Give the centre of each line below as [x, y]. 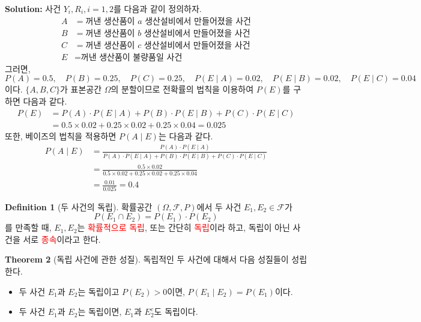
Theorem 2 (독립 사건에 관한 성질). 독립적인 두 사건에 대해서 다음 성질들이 [147, 259]
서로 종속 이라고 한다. [62, 239]
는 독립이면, [100, 311]
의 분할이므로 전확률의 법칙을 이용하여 [182, 89]
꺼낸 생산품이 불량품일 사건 [132, 57]
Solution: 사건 [33, 8]
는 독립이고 [98, 291]
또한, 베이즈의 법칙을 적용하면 [61, 135]
